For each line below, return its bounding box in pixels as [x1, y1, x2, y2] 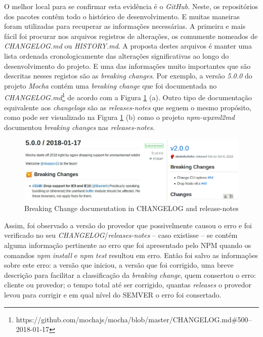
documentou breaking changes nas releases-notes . [4, 121, 155, 132]
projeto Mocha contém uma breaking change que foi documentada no [4, 80, 217, 91]
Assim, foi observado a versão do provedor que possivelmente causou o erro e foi [4, 220, 252, 230]
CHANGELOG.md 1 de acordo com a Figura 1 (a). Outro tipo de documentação [4, 91, 252, 102]
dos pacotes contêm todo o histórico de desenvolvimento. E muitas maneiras [4, 11, 240, 21]
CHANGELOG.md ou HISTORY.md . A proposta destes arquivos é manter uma [4, 40, 252, 51]
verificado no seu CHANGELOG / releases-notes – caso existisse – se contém [4, 230, 238, 240]
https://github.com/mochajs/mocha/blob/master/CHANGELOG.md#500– [16, 314, 252, 324]
